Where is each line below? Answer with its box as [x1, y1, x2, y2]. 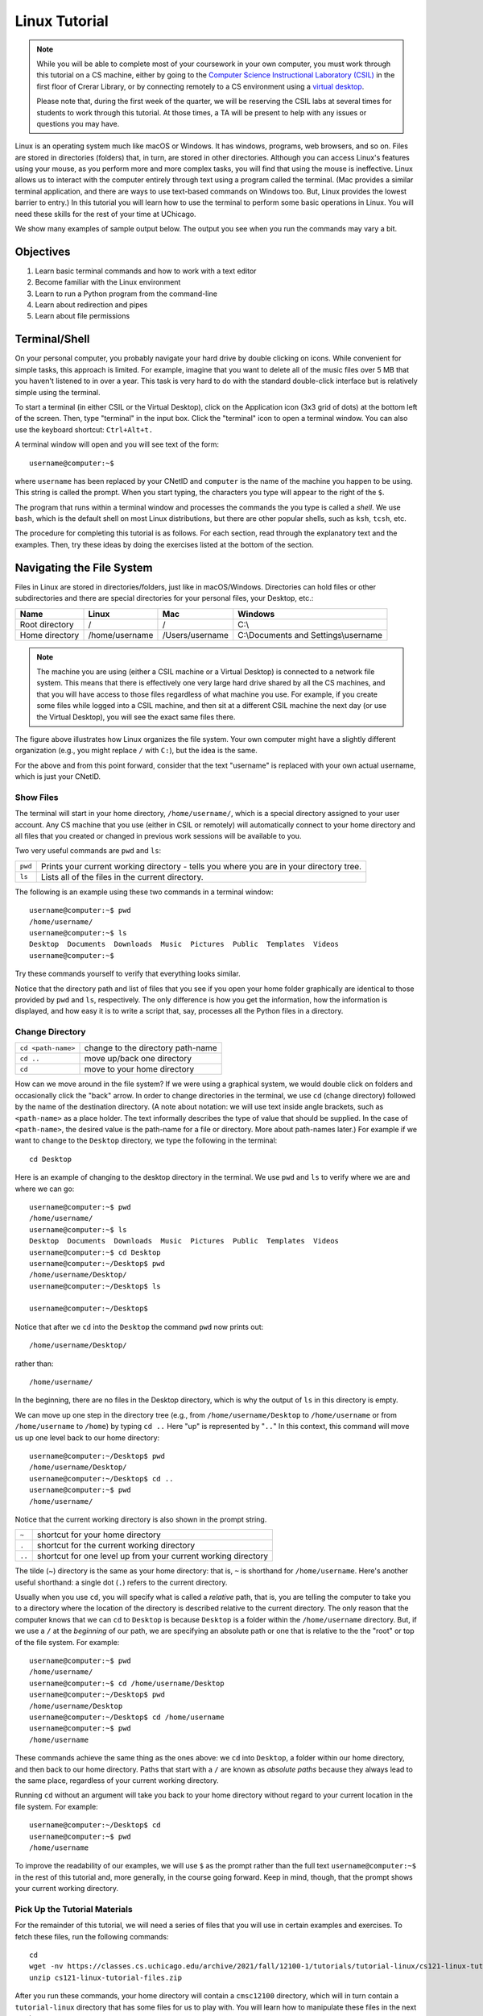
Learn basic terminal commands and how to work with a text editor [35, 266, 257, 276]
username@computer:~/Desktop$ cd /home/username [29, 1713, 225, 1722]
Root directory [19, 619, 74, 630]
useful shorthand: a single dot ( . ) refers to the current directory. [14, 1577, 228, 1587]
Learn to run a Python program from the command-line [35, 289, 217, 298]
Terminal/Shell [14, 332, 90, 346]
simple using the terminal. [14, 387, 101, 397]
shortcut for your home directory [36, 1529, 161, 1540]
